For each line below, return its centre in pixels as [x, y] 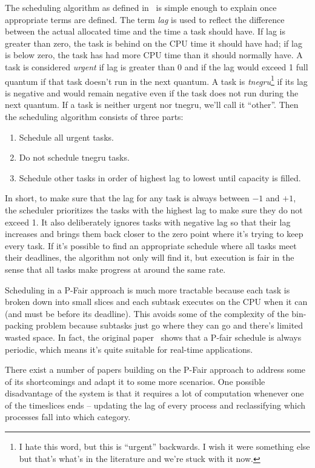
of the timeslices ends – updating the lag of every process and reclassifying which [155, 405]
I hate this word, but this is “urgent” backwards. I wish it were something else [164, 446]
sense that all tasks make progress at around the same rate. [115, 269]
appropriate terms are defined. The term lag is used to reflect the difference [145, 19]
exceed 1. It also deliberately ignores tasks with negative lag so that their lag [148, 222]
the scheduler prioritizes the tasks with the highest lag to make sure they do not [154, 209]
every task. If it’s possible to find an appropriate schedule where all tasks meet [151, 245]
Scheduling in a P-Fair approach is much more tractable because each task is [148, 289]
